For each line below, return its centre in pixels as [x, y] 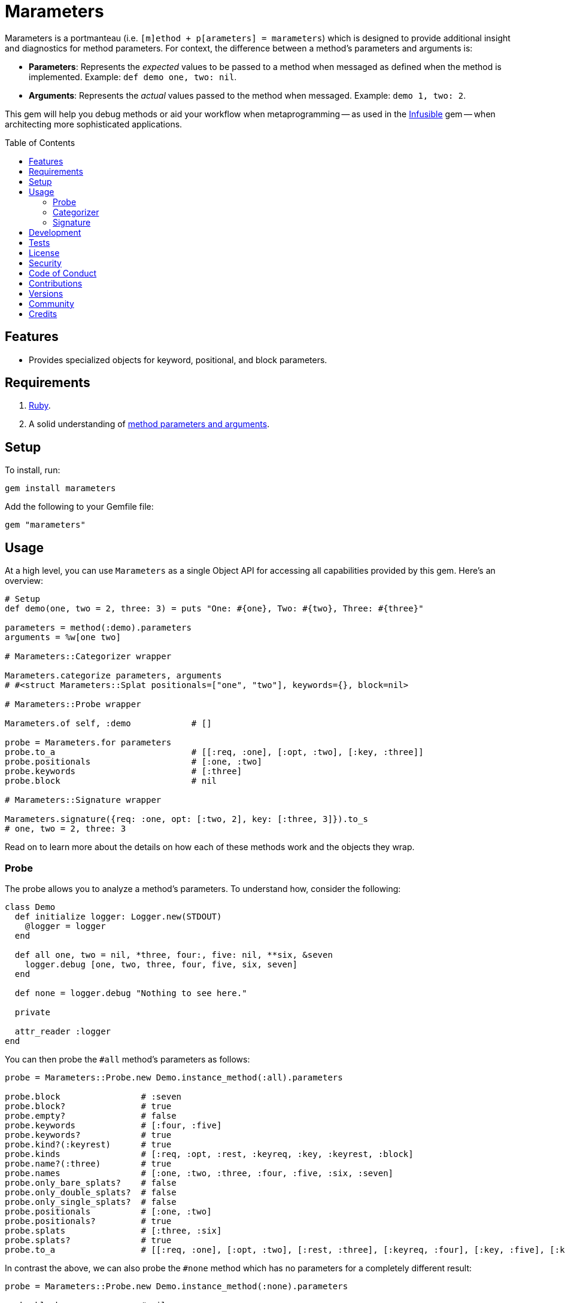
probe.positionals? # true [88, 1221]
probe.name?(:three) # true [88, 1163]
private [32, 1012]
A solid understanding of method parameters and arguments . [149, 424]
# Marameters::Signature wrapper [83, 800]
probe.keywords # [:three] [124, 771]
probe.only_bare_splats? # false [91, 1182]
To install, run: [33, 470]
